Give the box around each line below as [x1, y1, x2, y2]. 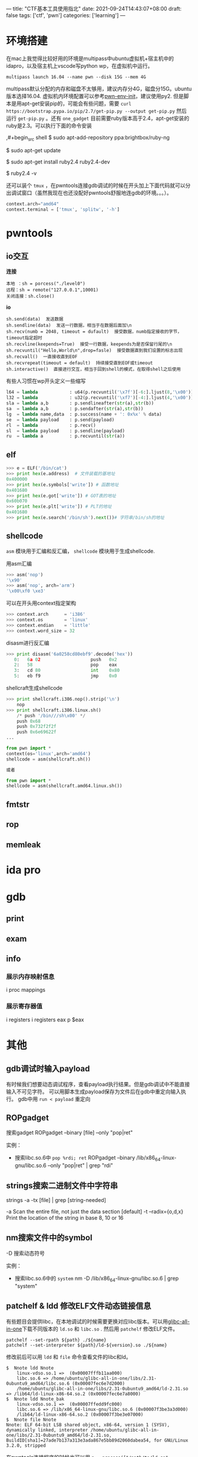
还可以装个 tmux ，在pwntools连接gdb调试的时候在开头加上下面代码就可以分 [6, 182, 191, 189]
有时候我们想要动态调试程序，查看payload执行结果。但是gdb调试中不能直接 [6, 1080, 190, 1087]
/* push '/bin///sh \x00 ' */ [16, 713, 85, 718]
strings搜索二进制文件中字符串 [6, 1180, 118, 1191]
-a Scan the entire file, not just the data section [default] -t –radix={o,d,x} [6, 1208, 184, 1215]
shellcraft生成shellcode [6, 684, 63, 692]
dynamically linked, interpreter [6, 1427, 88, 1433]
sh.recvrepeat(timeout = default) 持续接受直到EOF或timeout [6, 360, 153, 366]
